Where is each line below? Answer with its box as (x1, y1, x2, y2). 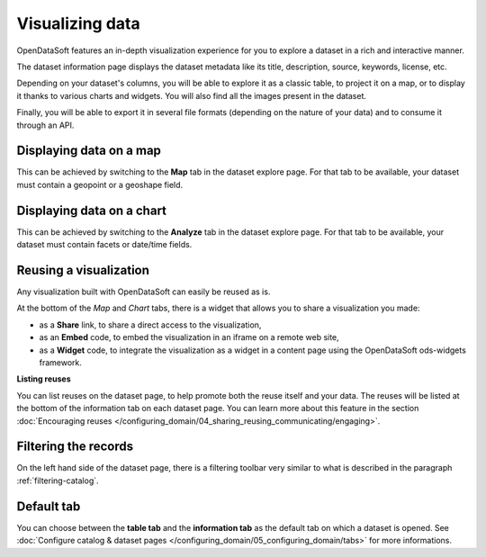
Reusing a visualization (16, 262, 150, 278)
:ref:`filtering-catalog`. (16, 475, 99, 486)
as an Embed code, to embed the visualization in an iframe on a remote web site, (39, 332, 339, 343)
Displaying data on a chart (16, 202, 166, 218)
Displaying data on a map (16, 143, 162, 158)
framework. (39, 356, 83, 368)
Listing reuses (16, 373, 71, 384)
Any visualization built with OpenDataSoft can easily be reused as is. (16, 286, 271, 297)
